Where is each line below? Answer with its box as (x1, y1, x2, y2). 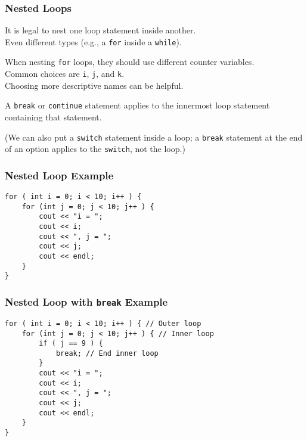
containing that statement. (5, 111, 102, 123)
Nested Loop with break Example (5, 294, 168, 309)
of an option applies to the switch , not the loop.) (5, 142, 185, 155)
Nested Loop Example (5, 167, 114, 182)
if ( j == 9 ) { (39, 339, 103, 348)
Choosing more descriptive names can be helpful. (5, 79, 184, 91)
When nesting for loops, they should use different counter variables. (5, 55, 255, 68)
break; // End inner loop (55, 349, 159, 358)
